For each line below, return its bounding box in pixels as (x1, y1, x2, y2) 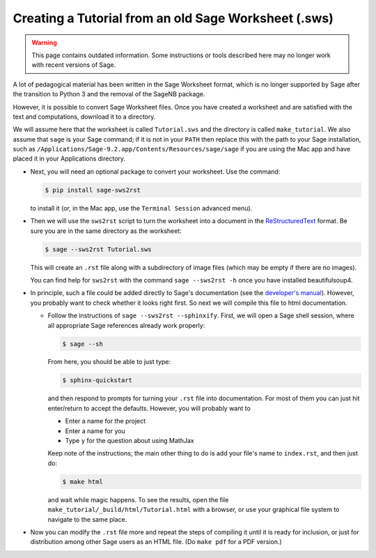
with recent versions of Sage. (31, 61, 116, 69)
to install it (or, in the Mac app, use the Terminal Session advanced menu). (30, 204, 253, 212)
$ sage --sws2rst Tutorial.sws (45, 245, 152, 253)
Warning (31, 38, 57, 47)
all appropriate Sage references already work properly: (47, 321, 205, 329)
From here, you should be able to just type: (47, 358, 171, 366)
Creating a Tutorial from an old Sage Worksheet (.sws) (13, 10, 334, 26)
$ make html (62, 478, 104, 485)
